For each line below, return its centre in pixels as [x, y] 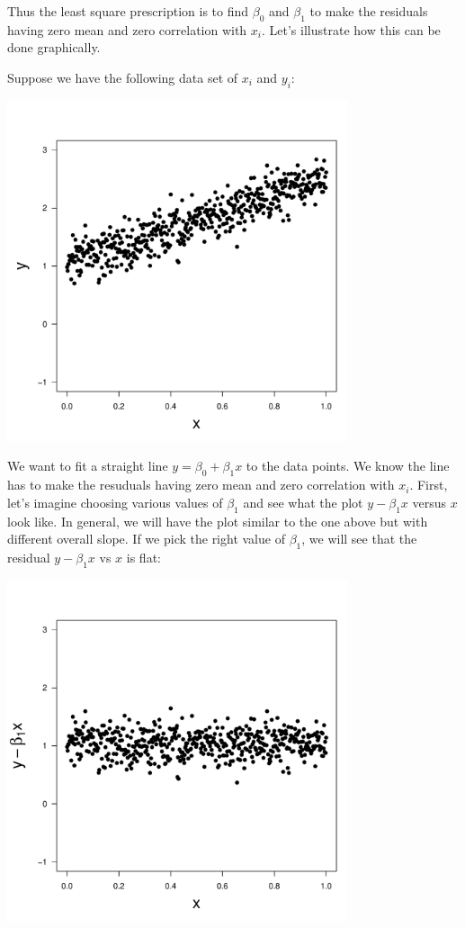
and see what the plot [303, 502]
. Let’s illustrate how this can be [351, 29]
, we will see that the [359, 539]
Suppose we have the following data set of [123, 77]
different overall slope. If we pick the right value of [146, 539]
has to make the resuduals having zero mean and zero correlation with [201, 485]
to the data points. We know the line [348, 466]
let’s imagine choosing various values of [115, 502]
